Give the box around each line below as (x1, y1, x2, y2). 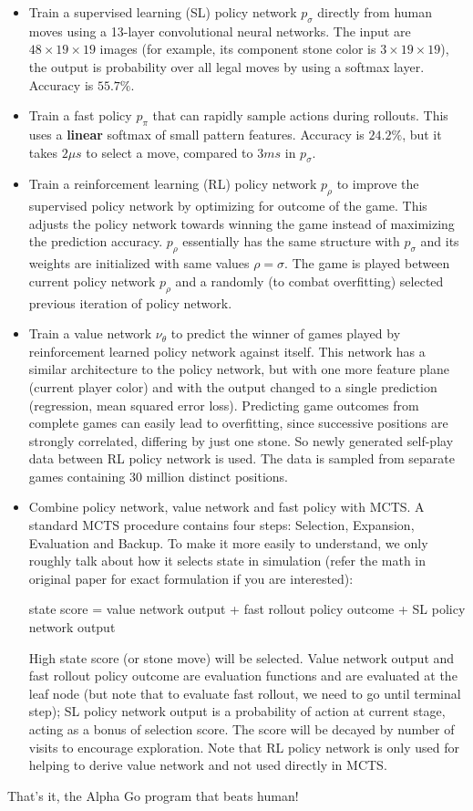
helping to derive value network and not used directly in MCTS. (28, 755, 387, 775)
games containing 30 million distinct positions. (28, 466, 289, 485)
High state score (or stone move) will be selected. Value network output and (28, 648, 455, 667)
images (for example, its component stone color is (99, 39, 376, 58)
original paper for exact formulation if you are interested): (28, 568, 354, 587)
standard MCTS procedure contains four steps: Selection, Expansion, (28, 515, 415, 535)
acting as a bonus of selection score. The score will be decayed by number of (28, 720, 455, 738)
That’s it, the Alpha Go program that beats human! (7, 785, 299, 805)
